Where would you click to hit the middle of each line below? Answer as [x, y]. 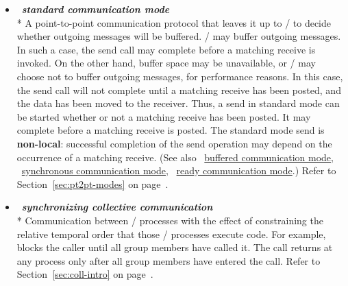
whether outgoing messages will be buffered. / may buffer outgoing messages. [179, 36]
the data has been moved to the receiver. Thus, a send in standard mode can [178, 103]
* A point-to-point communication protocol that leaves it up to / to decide [174, 22]
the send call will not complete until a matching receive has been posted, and [179, 90]
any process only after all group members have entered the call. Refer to [169, 260]
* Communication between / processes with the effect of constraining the [170, 220]
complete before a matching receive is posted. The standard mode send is [171, 130]
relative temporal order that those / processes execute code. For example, [171, 234]
